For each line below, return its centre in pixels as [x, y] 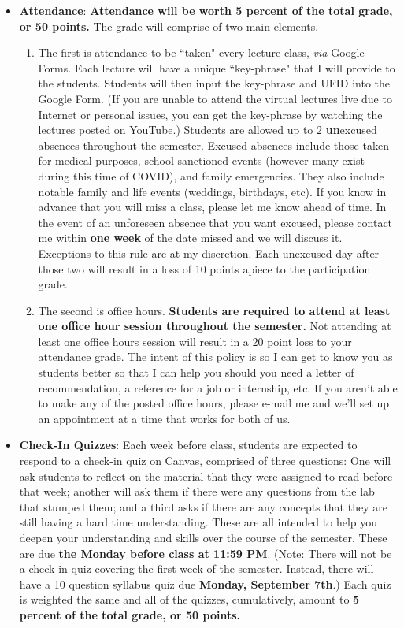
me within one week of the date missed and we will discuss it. [190, 238]
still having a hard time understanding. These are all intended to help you [198, 522]
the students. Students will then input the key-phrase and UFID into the [214, 83]
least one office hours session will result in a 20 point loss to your [195, 341]
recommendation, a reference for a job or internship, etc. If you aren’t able [218, 387]
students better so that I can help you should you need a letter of [196, 372]
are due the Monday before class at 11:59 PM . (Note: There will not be [206, 553]
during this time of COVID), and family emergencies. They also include [211, 175]
